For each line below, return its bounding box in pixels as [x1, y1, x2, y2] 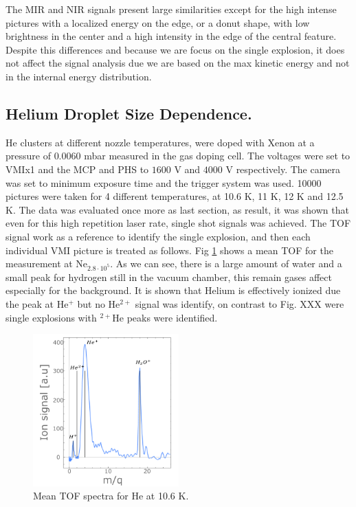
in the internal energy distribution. [5, 69, 152, 83]
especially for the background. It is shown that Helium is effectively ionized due [5, 283, 341, 297]
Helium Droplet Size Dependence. [5, 102, 252, 124]
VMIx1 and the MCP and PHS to [5, 161, 149, 176]
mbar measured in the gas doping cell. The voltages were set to [84, 148, 351, 163]
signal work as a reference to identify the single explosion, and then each [5, 229, 311, 243]
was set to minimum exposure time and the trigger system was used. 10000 [5, 175, 322, 190]
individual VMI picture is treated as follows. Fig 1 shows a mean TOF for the [5, 243, 333, 257]
